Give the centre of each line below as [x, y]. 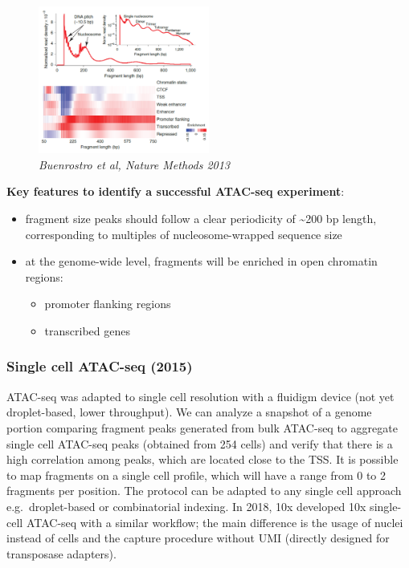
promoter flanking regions [108, 304]
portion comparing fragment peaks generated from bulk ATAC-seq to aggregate [202, 427]
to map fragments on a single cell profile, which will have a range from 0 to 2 [196, 475]
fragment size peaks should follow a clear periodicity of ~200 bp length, [201, 218]
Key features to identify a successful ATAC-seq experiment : [176, 191]
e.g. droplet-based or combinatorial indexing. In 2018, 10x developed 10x [186, 506]
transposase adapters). [61, 553]
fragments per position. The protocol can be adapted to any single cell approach [204, 491]
